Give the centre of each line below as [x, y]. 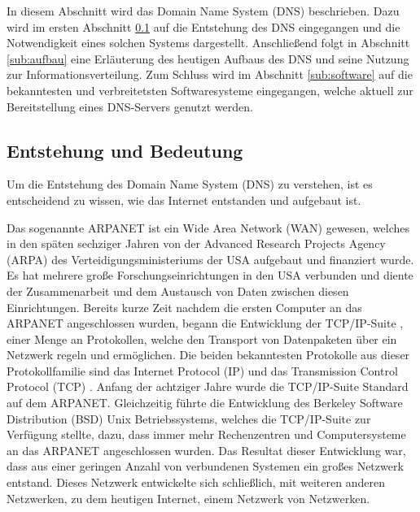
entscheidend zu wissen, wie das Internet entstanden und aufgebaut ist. [184, 200]
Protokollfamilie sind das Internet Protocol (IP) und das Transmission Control [202, 370]
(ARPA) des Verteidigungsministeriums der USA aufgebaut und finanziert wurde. [210, 259]
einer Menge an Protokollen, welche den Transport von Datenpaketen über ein [202, 338]
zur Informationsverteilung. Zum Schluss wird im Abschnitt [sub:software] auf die [210, 74]
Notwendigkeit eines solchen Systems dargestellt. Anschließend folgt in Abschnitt [208, 43]
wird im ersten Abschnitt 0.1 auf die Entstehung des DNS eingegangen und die [203, 26]
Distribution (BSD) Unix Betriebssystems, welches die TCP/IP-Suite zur [189, 418]
